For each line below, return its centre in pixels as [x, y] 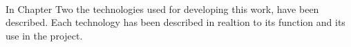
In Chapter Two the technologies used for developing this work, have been [162, 9]
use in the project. [44, 35]
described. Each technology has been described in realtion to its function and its [175, 22]
